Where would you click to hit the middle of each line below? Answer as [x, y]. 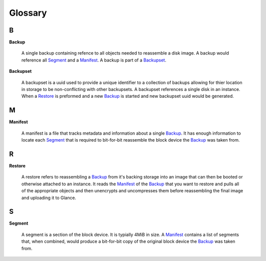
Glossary [28, 13]
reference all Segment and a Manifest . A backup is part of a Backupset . [94, 60]
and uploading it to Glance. [49, 198]
